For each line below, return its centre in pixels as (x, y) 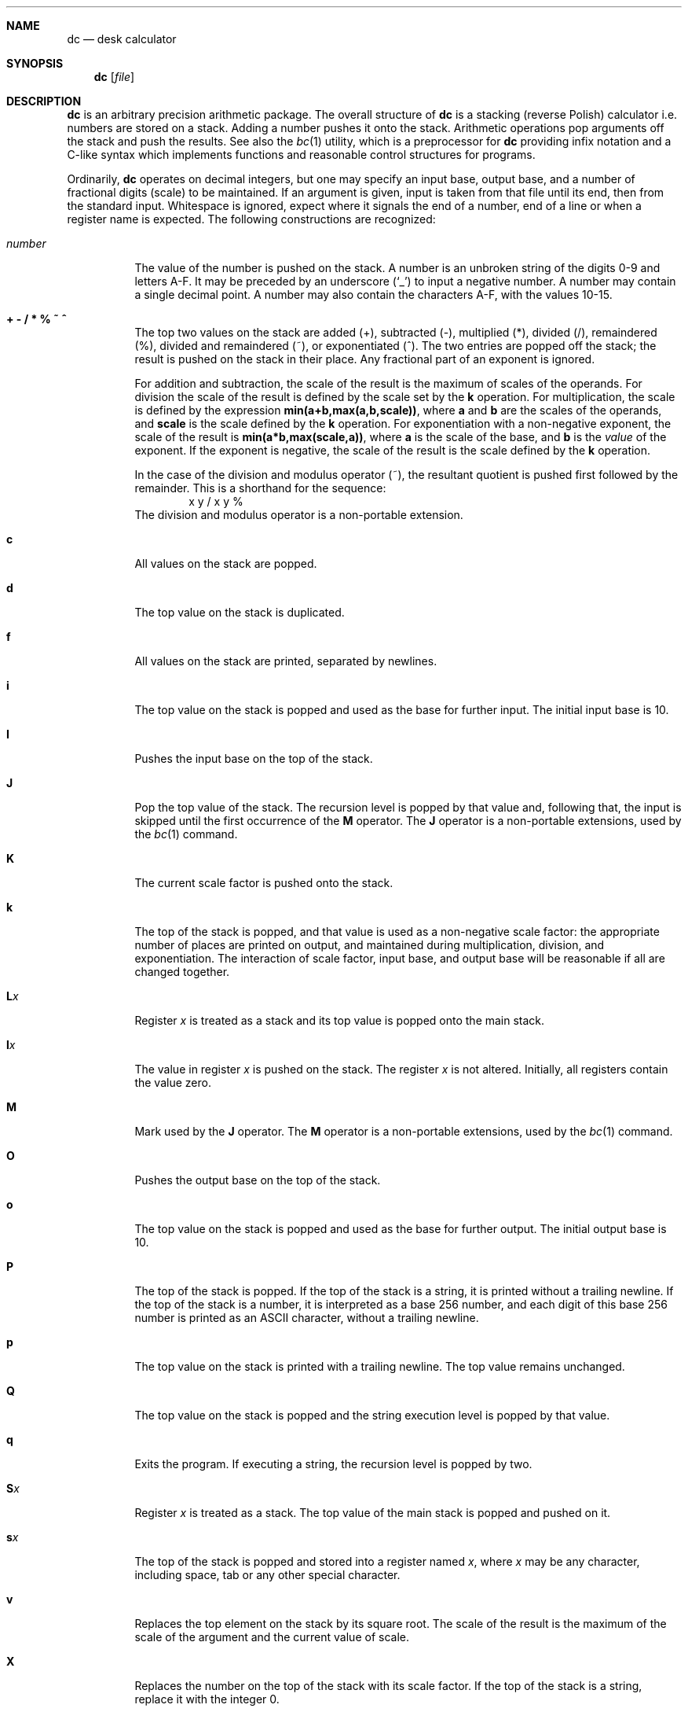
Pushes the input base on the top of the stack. (254, 758)
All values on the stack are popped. (226, 563)
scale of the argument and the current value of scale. (272, 1637)
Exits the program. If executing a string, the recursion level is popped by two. (333, 1464)
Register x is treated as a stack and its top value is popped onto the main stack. (340, 1020)
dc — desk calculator (122, 39)
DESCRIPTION (44, 101)
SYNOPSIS (35, 63)
